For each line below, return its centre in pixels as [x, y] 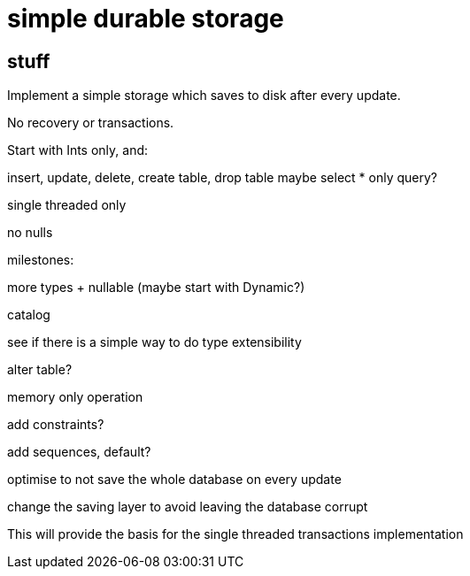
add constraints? [56, 425]
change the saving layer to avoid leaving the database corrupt [188, 507]
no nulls [30, 233]
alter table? [40, 370]
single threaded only [67, 205]
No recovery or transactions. [91, 123]
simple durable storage [146, 19]
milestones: [41, 260]
